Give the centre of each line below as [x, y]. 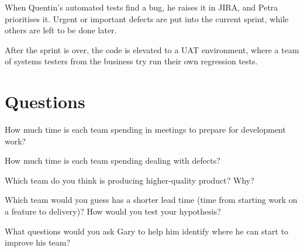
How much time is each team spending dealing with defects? [113, 160]
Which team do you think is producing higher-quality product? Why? [129, 180]
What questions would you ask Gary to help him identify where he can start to [147, 231]
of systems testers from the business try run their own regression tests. [131, 61]
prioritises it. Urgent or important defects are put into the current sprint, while [147, 18]
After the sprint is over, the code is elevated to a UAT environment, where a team [152, 49]
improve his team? [38, 242]
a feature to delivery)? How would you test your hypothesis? [113, 211]
